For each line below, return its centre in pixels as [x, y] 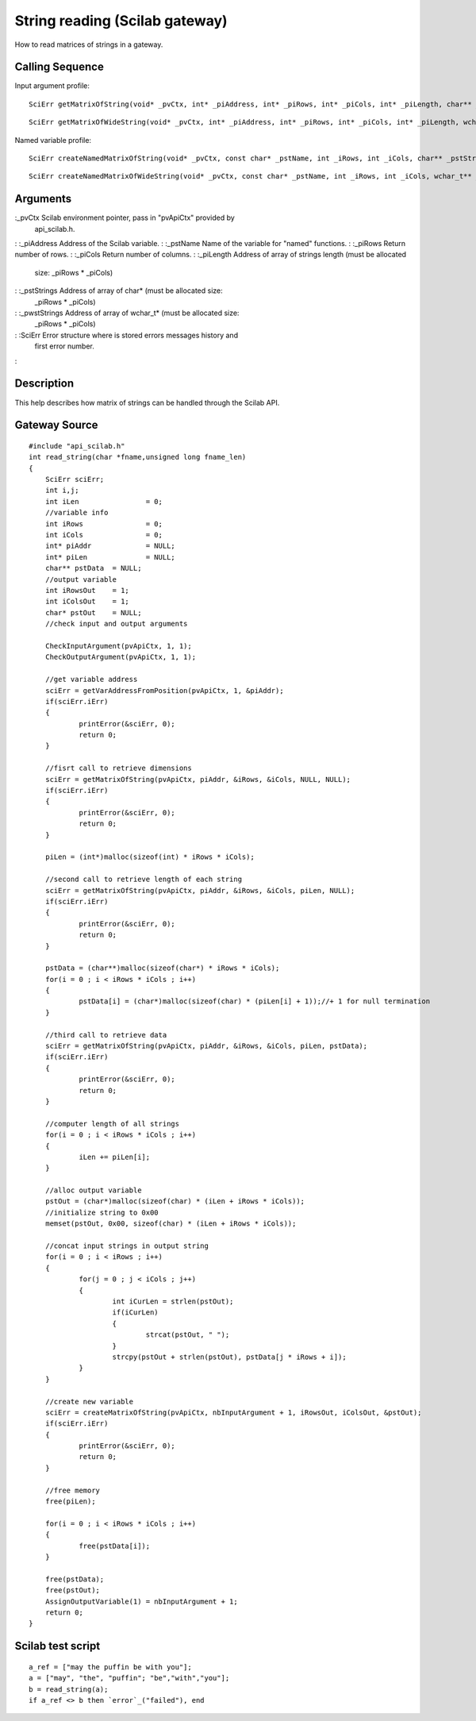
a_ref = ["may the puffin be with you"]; [110, 1667]
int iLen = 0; [104, 501]
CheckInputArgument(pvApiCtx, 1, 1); [118, 646]
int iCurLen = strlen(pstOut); [173, 1301]
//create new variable [89, 1401]
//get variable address [91, 680]
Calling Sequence [59, 67]
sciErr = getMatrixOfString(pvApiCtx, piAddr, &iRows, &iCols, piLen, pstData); [206, 1046]
